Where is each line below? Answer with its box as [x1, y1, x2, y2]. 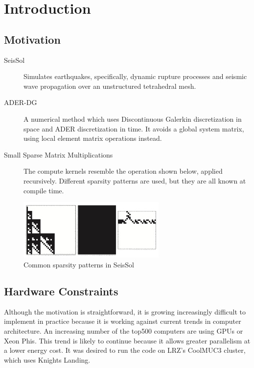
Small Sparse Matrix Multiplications [4, 149, 113, 159]
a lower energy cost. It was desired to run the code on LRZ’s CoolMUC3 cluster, [4, 345, 246, 355]
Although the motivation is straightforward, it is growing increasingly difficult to [4, 306, 246, 316]
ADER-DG [4, 97, 37, 107]
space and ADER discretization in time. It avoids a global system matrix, [23, 123, 244, 133]
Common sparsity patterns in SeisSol [23, 260, 134, 270]
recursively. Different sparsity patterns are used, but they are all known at [23, 175, 246, 185]
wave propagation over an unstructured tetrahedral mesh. [23, 80, 196, 91]
